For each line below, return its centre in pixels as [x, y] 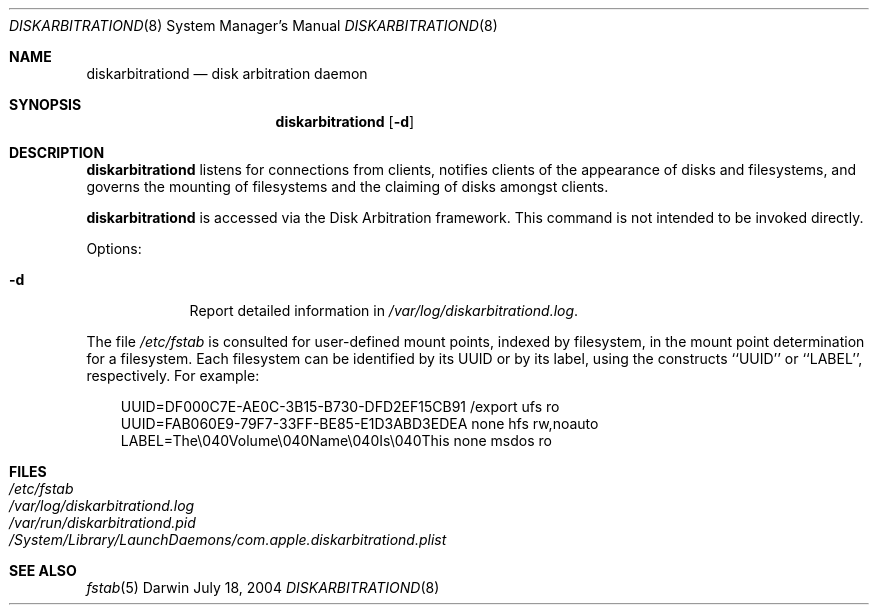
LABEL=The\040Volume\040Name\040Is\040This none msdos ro [336, 440]
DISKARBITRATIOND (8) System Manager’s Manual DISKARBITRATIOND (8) [253, 25]
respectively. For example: [173, 375]
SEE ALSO [43, 570]
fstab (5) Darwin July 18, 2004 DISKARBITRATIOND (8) [263, 587]
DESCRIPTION [57, 152]
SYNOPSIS [45, 104]
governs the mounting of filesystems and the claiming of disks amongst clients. [347, 186]
